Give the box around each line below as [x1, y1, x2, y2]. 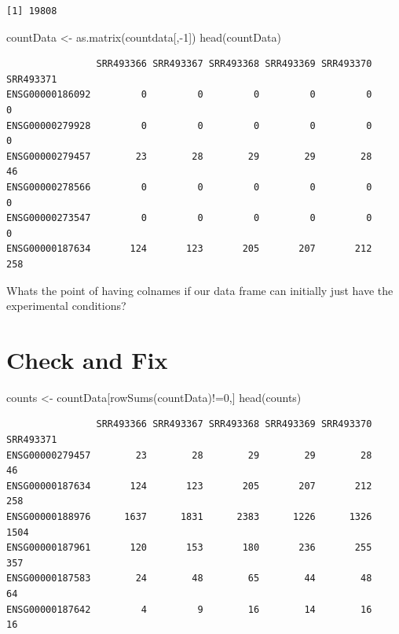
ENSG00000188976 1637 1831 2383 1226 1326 [6, 511, 372, 522]
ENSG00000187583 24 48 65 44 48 [6, 573, 372, 584]
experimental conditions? [6, 297, 126, 314]
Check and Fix [6, 343, 168, 375]
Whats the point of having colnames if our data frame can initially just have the [6, 282, 394, 298]
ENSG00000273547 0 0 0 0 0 [6, 212, 372, 224]
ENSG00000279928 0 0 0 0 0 [6, 120, 372, 131]
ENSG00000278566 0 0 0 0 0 [6, 181, 372, 193]
